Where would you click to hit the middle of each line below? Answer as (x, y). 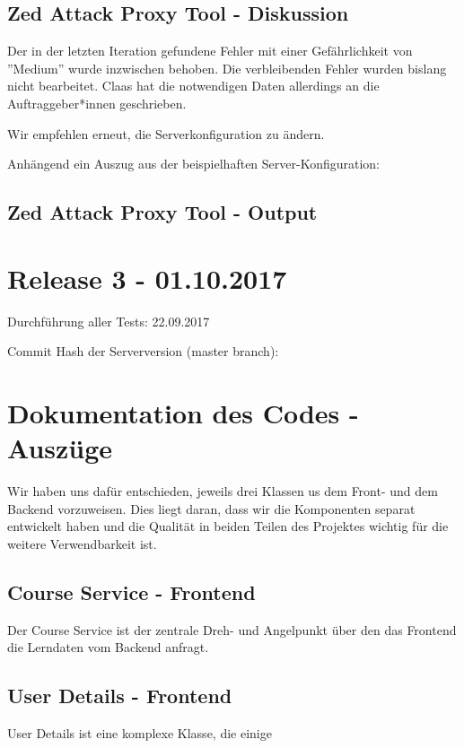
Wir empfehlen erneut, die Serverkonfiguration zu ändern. (166, 133)
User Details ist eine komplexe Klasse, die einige (140, 733)
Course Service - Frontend (131, 591)
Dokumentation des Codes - (183, 413)
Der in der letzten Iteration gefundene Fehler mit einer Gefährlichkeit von (210, 51)
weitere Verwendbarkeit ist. (82, 543)
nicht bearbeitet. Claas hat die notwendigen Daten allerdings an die (193, 86)
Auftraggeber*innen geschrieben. (97, 103)
